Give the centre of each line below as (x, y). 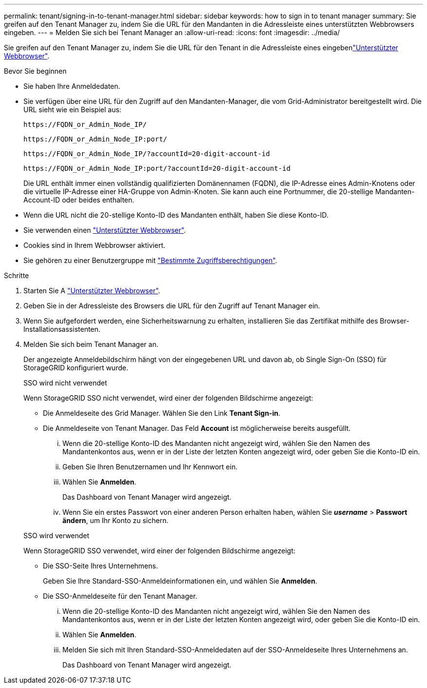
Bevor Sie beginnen (35, 71)
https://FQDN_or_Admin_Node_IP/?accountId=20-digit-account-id (147, 154)
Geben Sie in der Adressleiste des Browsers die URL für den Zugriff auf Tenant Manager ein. (172, 306)
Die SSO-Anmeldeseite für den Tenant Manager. (120, 596)
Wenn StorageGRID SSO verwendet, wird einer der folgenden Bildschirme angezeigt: (159, 551)
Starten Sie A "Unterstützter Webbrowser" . (92, 291)
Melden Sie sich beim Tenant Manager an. (91, 344)
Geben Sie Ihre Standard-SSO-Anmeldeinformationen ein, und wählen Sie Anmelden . (180, 581)
